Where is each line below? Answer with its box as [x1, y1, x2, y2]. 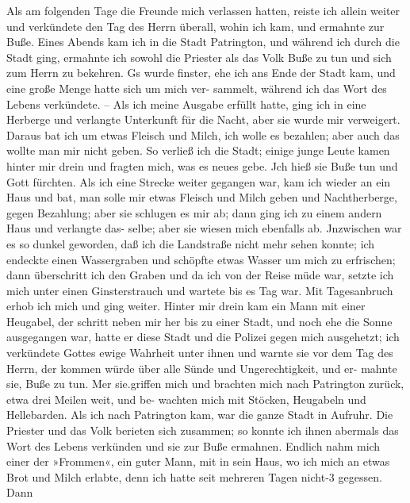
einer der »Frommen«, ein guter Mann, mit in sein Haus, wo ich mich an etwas [6, 453, 390, 470]
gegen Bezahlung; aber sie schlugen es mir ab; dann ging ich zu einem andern [6, 204, 382, 221]
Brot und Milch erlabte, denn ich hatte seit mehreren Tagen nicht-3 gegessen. [6, 468, 382, 485]
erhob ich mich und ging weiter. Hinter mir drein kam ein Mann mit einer [6, 298, 366, 314]
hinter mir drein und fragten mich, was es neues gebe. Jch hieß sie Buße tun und [6, 157, 398, 174]
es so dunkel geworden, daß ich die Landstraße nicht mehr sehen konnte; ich [6, 235, 375, 251]
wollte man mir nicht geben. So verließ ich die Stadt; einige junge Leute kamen [6, 142, 390, 159]
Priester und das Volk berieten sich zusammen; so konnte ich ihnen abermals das [6, 422, 399, 439]
